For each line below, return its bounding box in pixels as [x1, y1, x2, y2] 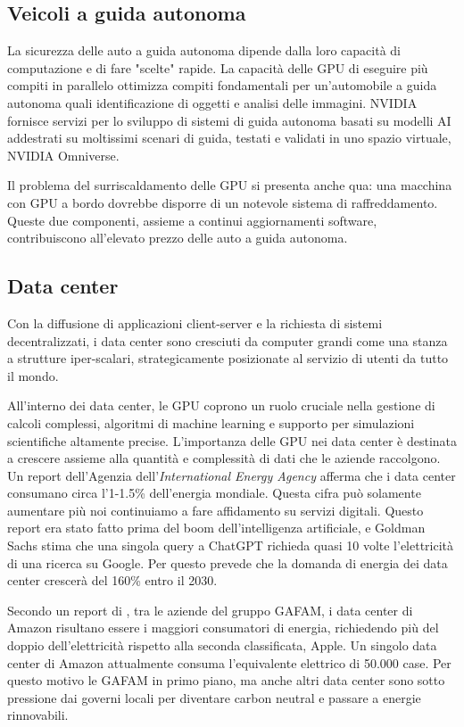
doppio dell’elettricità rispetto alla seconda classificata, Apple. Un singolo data [7, 636, 437, 655]
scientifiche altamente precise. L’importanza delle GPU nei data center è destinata [7, 431, 458, 450]
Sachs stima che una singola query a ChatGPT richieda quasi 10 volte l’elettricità [7, 536, 454, 555]
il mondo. [7, 366, 59, 384]
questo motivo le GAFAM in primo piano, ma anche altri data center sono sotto [7, 671, 445, 690]
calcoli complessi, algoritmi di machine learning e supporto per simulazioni [7, 413, 415, 432]
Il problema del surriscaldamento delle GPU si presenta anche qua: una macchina [7, 176, 452, 194]
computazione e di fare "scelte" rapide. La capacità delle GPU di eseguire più [7, 58, 428, 77]
